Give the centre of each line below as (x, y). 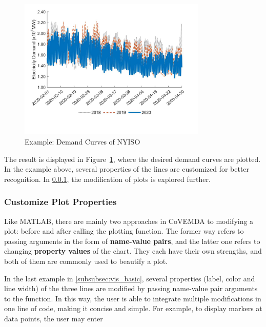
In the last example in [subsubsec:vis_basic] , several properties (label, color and (130, 278)
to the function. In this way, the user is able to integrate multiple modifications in (133, 298)
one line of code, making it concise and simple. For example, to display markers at (133, 308)
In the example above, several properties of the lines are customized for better (127, 169)
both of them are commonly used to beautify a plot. (86, 261)
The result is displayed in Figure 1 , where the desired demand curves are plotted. (132, 159)
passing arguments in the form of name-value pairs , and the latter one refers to (132, 241)
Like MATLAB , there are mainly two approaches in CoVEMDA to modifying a (129, 221)
